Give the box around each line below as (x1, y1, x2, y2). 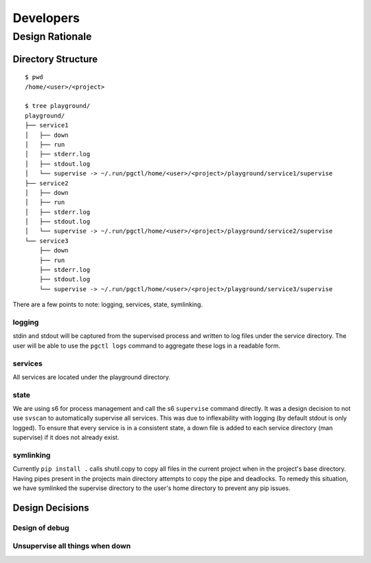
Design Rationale (12, 30, 92, 43)
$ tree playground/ (25, 102, 91, 110)
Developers (12, 10, 80, 25)
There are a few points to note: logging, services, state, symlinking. (12, 300, 203, 309)
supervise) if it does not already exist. (12, 434, 120, 442)
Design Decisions (12, 502, 89, 513)
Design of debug (12, 523, 69, 533)
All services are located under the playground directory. (12, 372, 171, 381)
